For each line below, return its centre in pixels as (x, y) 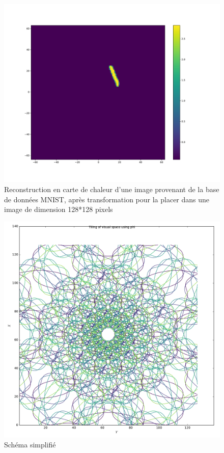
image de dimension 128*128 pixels (59, 209)
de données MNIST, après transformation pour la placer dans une (107, 199)
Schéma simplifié (30, 445)
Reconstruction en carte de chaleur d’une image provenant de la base (112, 189)
